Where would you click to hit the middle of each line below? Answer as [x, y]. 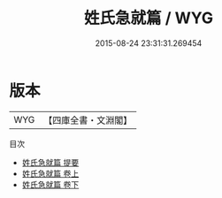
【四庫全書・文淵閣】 [88, 120]
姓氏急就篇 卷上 [50, 173]
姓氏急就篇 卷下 [50, 184]
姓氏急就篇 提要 [50, 162]
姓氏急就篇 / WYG [149, 18]
